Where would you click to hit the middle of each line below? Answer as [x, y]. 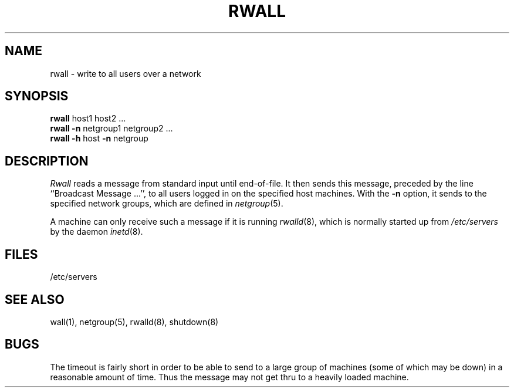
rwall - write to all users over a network [126, 73]
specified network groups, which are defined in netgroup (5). [167, 204]
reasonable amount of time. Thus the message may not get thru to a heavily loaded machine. [229, 377]
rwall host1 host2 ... [88, 119]
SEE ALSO [35, 299]
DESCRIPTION [47, 161]
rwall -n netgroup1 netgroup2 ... [111, 129]
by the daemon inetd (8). [97, 232]
